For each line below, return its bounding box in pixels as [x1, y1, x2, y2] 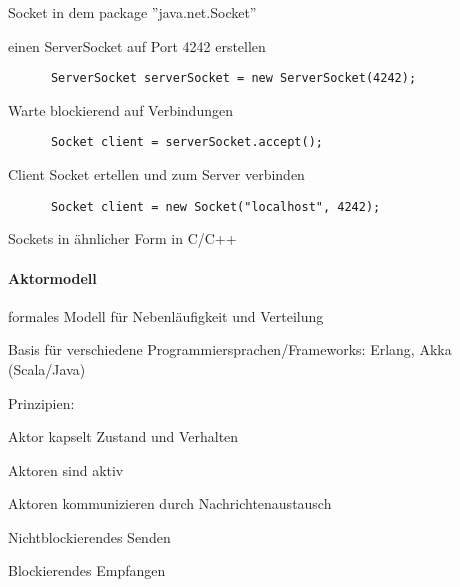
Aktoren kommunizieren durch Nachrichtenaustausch [8, 493, 332, 514]
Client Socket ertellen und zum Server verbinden [8, 164, 305, 185]
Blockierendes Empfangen [8, 560, 166, 581]
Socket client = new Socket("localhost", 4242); [50, 199, 381, 214]
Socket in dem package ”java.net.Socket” [8, 2, 257, 22]
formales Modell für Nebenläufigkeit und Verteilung [8, 305, 324, 326]
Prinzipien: [8, 392, 75, 413]
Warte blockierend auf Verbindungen [8, 99, 233, 120]
